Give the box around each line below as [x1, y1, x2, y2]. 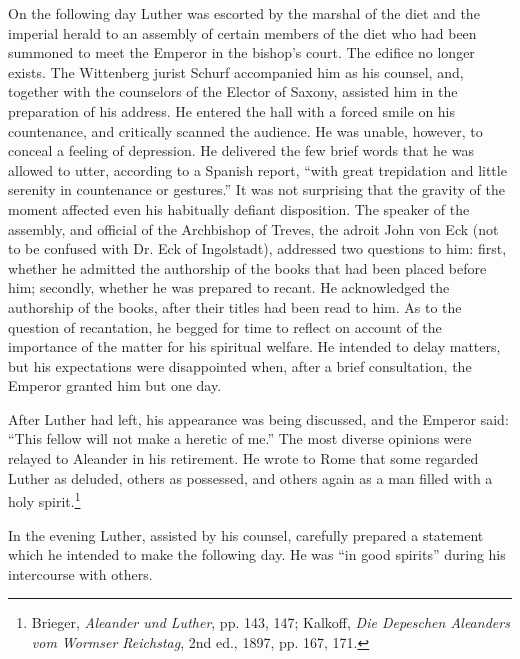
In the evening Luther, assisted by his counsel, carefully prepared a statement [8, 524, 484, 545]
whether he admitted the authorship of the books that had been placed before [8, 257, 487, 278]
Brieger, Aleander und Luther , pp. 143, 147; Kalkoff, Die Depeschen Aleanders [31, 612, 510, 633]
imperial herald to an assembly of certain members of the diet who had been [8, 22, 477, 43]
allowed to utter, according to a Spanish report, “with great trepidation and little [8, 159, 507, 180]
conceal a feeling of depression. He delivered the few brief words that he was [8, 140, 474, 161]
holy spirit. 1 [8, 488, 81, 511]
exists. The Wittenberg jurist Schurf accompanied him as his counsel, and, [8, 61, 464, 82]
